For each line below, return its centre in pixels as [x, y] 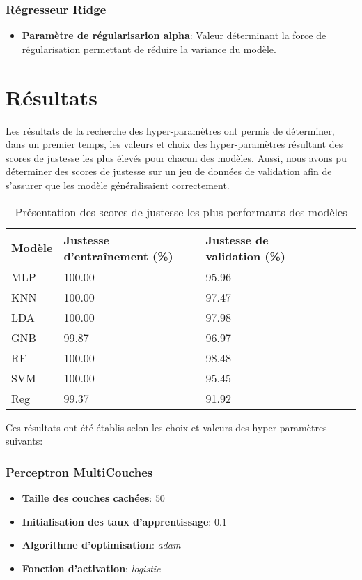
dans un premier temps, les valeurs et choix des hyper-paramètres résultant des [174, 144]
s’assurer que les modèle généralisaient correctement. [118, 185]
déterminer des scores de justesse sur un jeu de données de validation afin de [169, 171]
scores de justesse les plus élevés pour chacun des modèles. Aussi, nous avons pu [176, 157]
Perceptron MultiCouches [79, 471]
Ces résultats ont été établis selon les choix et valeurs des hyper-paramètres [166, 427]
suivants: [24, 441]
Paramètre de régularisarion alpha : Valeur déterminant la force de [174, 35]
